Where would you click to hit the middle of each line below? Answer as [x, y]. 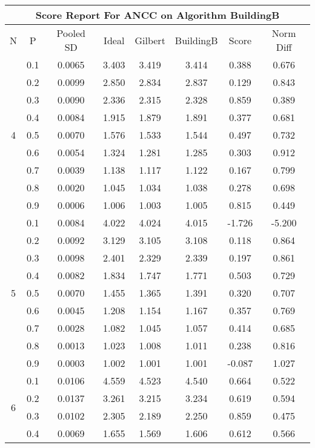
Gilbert [150, 40]
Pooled [71, 33]
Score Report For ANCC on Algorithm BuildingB [157, 15]
